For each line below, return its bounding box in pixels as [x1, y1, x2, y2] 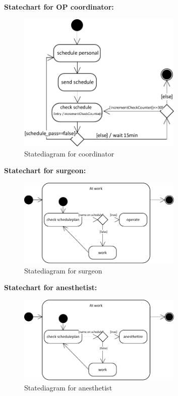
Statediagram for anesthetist [24, 382, 112, 392]
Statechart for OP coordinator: [4, 2, 114, 12]
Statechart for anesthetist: [4, 282, 97, 293]
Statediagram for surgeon [24, 265, 102, 275]
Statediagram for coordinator [24, 148, 114, 159]
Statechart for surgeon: [4, 165, 86, 176]
